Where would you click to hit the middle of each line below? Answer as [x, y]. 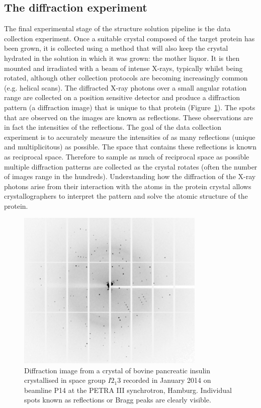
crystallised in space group [65, 380]
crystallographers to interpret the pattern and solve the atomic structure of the [126, 196]
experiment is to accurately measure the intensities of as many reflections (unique [130, 137]
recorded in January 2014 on [167, 380]
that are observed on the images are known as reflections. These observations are [128, 117]
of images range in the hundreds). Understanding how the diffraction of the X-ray [130, 176]
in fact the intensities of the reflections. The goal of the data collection [113, 127]
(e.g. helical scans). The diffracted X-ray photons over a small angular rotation [125, 87]
